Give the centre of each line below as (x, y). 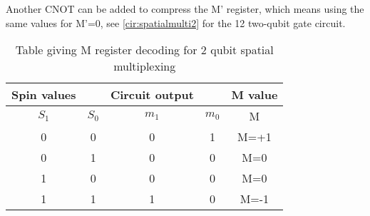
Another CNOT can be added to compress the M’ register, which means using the (185, 9)
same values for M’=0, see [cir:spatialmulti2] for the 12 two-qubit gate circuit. (176, 22)
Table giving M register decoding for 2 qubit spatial (144, 50)
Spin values (44, 95)
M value (255, 95)
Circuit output (152, 95)
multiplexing (145, 66)
